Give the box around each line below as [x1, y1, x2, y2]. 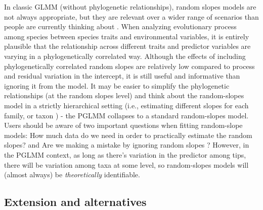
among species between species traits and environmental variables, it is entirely [4, 31, 249, 41]
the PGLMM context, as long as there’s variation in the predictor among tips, [4, 149, 246, 160]
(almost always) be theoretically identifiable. [4, 169, 140, 180]
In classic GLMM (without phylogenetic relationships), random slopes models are [4, 2, 256, 12]
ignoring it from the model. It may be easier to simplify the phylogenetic [4, 80, 230, 91]
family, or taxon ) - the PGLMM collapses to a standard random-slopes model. [4, 110, 249, 120]
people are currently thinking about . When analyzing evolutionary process [4, 21, 237, 32]
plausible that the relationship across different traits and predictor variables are [4, 41, 251, 51]
